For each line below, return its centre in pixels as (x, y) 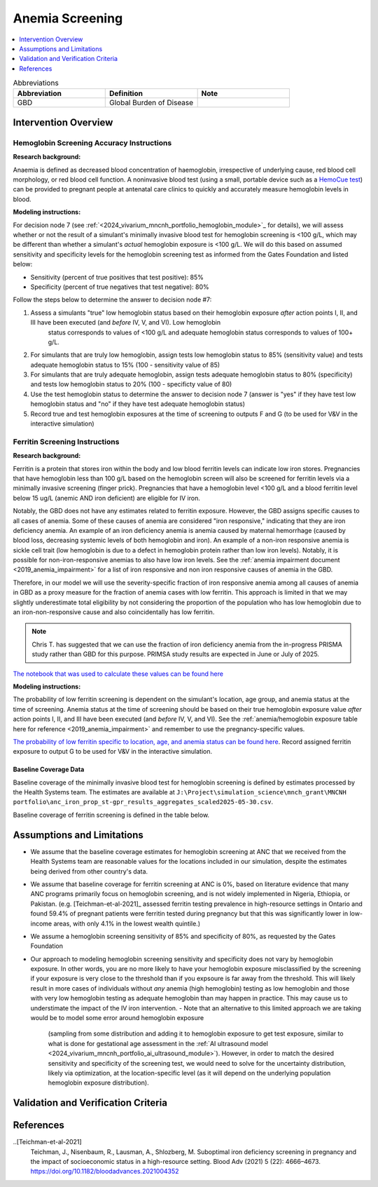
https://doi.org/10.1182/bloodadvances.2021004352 (105, 1172)
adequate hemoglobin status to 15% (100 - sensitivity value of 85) (125, 365)
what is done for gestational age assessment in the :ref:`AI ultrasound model (158, 1043)
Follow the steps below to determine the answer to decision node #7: (112, 300)
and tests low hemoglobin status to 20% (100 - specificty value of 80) (131, 384)
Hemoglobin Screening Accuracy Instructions (92, 142)
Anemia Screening (68, 18)
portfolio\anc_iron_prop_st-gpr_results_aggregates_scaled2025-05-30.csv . (143, 802)
